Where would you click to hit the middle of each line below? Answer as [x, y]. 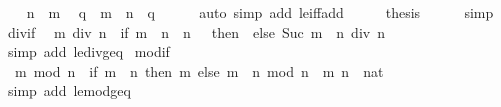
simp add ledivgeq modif [88, 51]
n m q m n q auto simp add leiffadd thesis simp [260, 12]
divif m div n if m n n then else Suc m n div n [196, 31]
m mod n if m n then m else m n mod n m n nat [199, 70]
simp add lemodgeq [69, 90]
